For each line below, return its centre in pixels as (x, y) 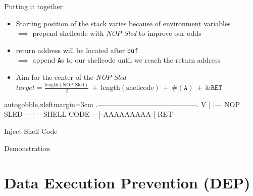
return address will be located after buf (77, 50)
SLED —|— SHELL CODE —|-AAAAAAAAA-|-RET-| (91, 114)
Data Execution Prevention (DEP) (127, 183)
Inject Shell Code (31, 131)
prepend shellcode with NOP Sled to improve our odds (117, 33)
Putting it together (34, 6)
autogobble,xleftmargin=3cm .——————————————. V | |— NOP (122, 104)
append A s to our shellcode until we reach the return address (126, 60)
